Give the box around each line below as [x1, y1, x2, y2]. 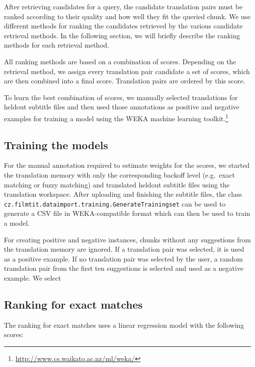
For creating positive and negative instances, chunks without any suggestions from [4, 234, 251, 244]
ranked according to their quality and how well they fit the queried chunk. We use [4, 11, 251, 21]
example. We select [4, 272, 61, 283]
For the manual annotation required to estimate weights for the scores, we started [4, 160, 250, 170]
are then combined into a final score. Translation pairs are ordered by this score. [4, 76, 245, 86]
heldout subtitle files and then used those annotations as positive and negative [4, 102, 240, 112]
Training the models [4, 137, 108, 152]
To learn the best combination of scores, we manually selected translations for [4, 92, 238, 102]
